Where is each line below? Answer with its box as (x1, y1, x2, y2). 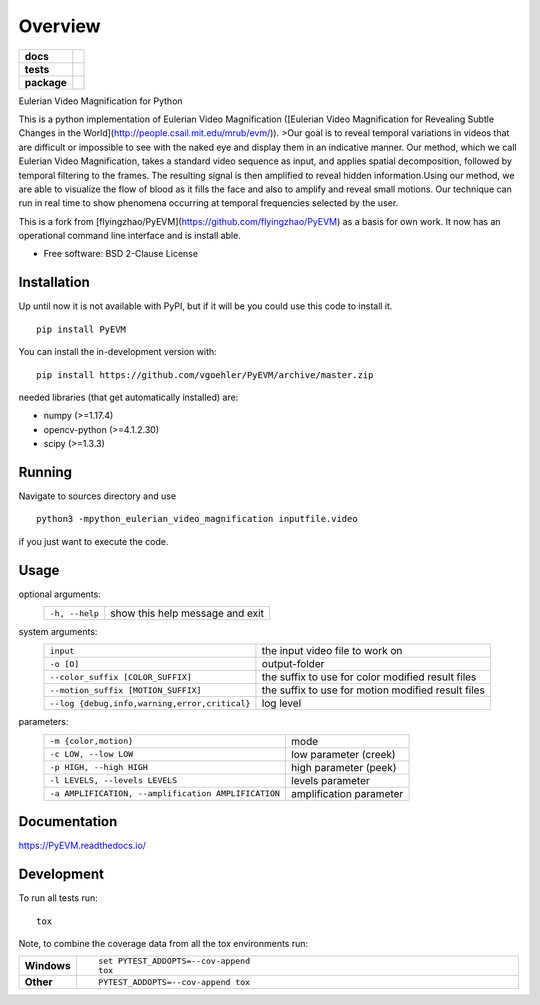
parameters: (18, 716, 69, 728)
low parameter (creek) (291, 747, 396, 761)
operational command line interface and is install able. (18, 230, 242, 242)
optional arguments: (18, 588, 102, 600)
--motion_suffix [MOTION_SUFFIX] (49, 685, 202, 695)
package (24, 75, 67, 89)
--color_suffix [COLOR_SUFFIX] (49, 671, 192, 682)
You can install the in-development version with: (18, 346, 217, 358)
